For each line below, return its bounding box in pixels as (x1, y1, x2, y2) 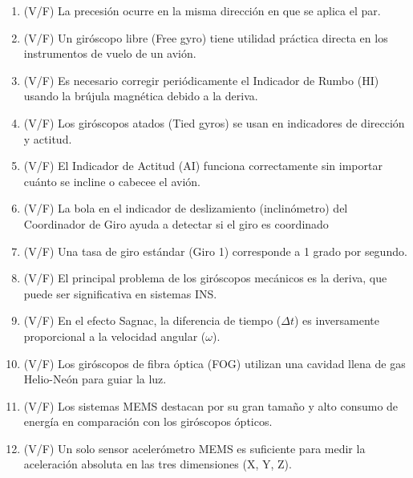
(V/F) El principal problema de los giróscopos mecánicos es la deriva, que (23, 269, 387, 286)
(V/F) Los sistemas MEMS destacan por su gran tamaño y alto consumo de (23, 397, 399, 414)
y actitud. (23, 130, 72, 147)
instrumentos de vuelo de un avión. (23, 45, 196, 62)
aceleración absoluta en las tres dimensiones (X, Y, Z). (23, 456, 292, 472)
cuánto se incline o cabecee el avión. (23, 172, 200, 189)
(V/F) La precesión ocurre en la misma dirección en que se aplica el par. (23, 2, 381, 18)
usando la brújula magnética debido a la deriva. (23, 87, 258, 104)
